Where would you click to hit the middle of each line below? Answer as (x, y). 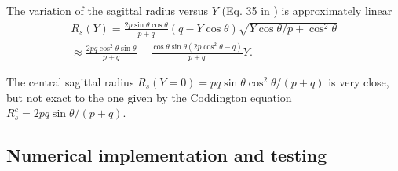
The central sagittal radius (70, 81)
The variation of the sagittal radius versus (108, 10)
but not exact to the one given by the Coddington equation (149, 97)
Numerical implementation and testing (167, 155)
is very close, (359, 81)
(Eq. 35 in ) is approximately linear (307, 10)
